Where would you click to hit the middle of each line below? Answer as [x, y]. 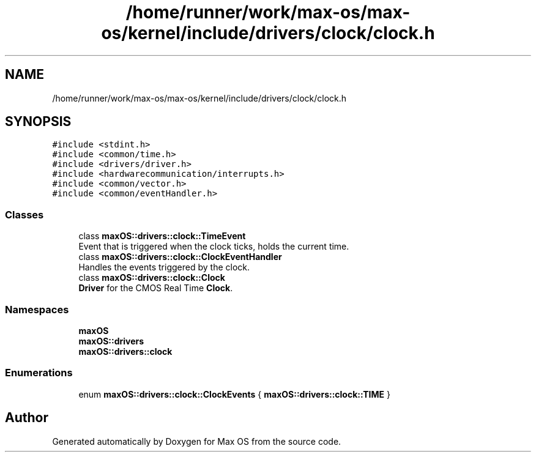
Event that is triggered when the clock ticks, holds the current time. [214, 247]
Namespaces [37, 309]
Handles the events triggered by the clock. [164, 267]
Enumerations [39, 373]
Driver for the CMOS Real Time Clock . [156, 288]
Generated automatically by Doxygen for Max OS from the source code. [197, 441]
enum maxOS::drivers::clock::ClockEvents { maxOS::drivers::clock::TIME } [234, 394]
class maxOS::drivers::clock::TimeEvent [162, 236]
